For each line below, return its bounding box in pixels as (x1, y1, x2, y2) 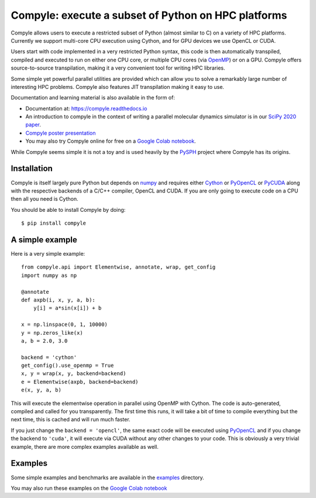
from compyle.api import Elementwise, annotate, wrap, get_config (21, 264, 216, 270)
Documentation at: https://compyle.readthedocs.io (25, 105, 147, 112)
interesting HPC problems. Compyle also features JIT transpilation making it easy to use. (11, 83, 225, 90)
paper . (25, 121, 41, 128)
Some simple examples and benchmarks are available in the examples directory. (11, 474, 204, 481)
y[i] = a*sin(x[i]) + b (33, 305, 102, 311)
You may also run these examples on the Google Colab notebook (11, 485, 167, 492)
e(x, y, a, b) (21, 387, 61, 393)
